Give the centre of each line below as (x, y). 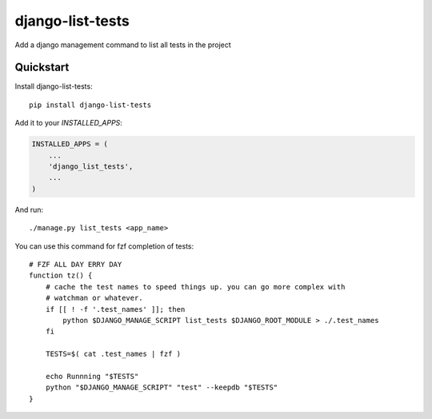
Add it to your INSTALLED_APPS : (69, 123)
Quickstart (42, 68)
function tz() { (61, 275)
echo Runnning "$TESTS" (92, 376)
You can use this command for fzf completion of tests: (104, 246)
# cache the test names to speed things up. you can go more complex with (195, 287)
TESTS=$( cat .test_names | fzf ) (113, 354)
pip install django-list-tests (90, 105)
